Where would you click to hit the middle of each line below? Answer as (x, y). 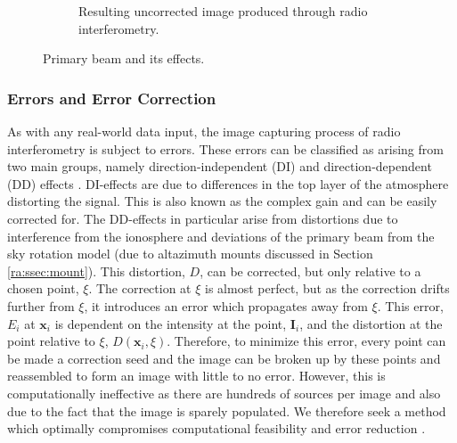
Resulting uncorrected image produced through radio (223, 11)
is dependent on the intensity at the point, (171, 323)
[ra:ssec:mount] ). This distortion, (96, 271)
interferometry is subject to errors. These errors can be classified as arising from (225, 148)
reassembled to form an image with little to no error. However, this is (196, 376)
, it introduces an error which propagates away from (226, 305)
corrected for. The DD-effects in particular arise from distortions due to (203, 218)
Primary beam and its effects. (124, 58)
